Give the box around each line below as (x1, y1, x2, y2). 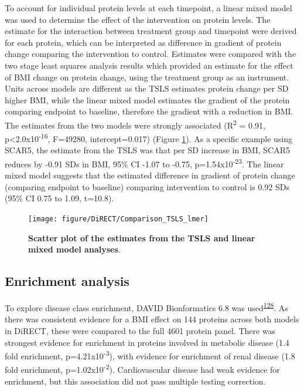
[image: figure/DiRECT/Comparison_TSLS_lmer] (28, 215, 209, 224)
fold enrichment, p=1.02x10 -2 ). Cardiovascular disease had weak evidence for (5, 362, 280, 376)
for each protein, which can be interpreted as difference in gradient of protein (5, 36, 282, 48)
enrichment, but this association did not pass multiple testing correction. (5, 375, 266, 387)
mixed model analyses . (28, 243, 121, 255)
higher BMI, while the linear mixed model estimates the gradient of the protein (5, 93, 290, 106)
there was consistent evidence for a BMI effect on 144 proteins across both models (5, 313, 299, 325)
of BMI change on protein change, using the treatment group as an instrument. (5, 70, 289, 83)
